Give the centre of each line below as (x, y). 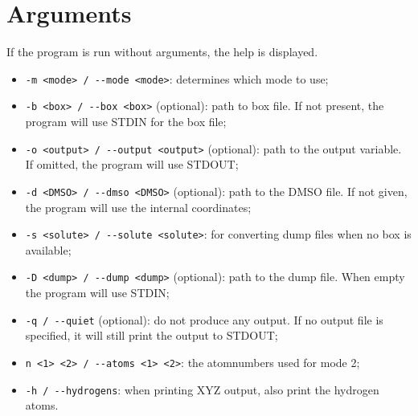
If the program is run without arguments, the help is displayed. (162, 52)
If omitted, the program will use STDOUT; (132, 164)
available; (48, 249)
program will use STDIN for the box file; (126, 122)
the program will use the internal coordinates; (138, 207)
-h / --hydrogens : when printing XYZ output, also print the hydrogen (202, 389)
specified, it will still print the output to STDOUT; (152, 335)
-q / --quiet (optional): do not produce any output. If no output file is (204, 319)
